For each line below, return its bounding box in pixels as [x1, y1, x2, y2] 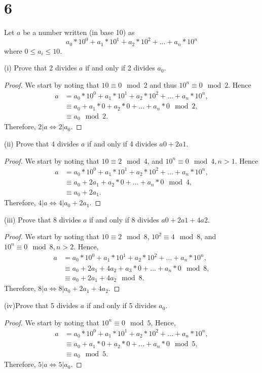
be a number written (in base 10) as [23, 27, 135, 38]
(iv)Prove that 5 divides [4, 300, 79, 311]
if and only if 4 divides [87, 138, 157, 148]
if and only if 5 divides [86, 300, 157, 311]
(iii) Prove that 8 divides [4, 214, 81, 225]
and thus [149, 79, 177, 90]
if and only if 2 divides [85, 62, 155, 73]
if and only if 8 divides [89, 214, 159, 225]
